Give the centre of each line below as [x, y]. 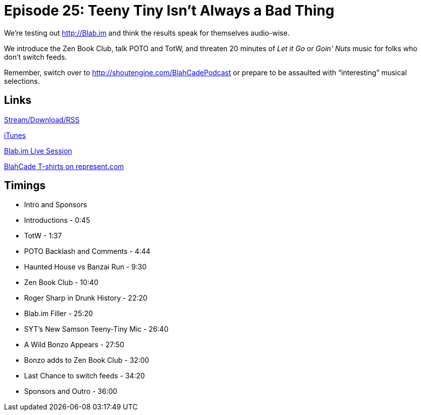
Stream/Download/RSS [42, 119]
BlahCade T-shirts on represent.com [64, 166]
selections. [22, 81]
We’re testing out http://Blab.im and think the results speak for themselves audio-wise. [147, 33]
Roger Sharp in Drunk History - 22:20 [86, 298]
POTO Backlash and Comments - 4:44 [87, 251]
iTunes [15, 135]
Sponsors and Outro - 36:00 [71, 391]
